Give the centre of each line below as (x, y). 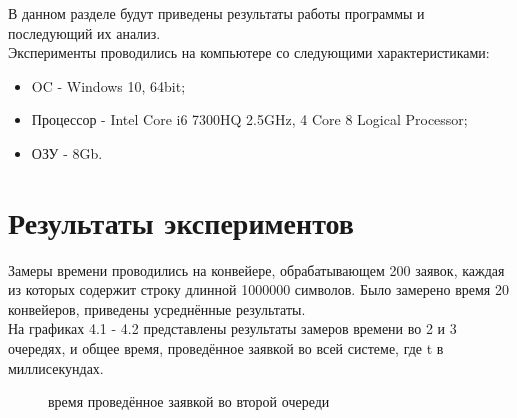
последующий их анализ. (84, 32)
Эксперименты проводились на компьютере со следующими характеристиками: (249, 52)
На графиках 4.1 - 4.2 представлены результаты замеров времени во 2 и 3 (232, 328)
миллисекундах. (56, 367)
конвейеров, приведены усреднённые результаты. (157, 308)
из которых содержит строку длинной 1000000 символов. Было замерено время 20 (258, 289)
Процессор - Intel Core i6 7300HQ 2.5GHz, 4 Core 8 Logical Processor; (249, 119)
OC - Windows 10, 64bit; (108, 85)
